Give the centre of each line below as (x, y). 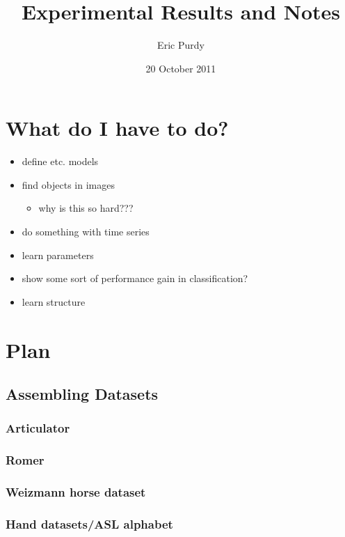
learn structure (54, 301)
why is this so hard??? (86, 208)
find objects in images (68, 184)
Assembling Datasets (82, 394)
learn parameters (58, 255)
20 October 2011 (181, 68)
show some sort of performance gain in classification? (135, 278)
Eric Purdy (181, 45)
